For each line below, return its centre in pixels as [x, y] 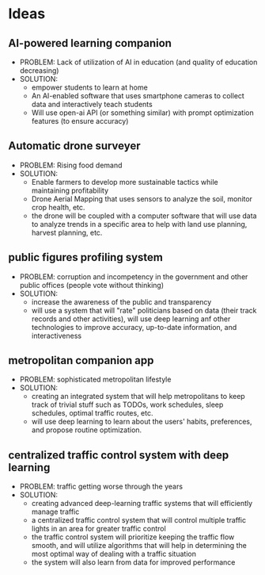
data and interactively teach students [92, 104]
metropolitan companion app [81, 360]
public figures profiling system [86, 257]
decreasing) [39, 71]
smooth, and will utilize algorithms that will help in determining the [139, 546]
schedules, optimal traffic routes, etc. [92, 413]
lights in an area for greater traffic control [98, 529]
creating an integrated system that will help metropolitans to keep [138, 397]
